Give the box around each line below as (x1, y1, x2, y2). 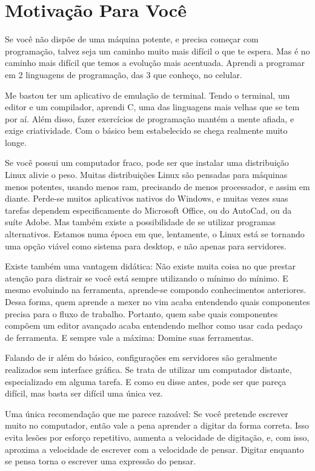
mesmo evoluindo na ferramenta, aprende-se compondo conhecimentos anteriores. (5, 283, 307, 296)
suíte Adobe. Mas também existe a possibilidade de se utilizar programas (5, 216, 276, 228)
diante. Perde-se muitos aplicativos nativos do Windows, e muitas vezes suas (5, 192, 288, 205)
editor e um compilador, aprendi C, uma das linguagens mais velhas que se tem (5, 100, 300, 113)
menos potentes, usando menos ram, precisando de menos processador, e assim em (5, 180, 310, 193)
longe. (5, 136, 27, 148)
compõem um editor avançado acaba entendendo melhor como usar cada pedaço (5, 319, 302, 332)
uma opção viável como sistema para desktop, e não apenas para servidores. (5, 239, 287, 252)
